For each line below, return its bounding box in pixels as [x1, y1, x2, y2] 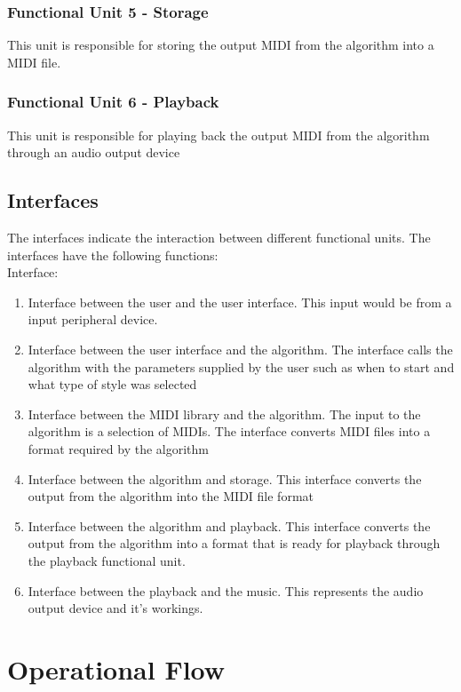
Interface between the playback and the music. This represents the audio [28, 581, 424, 600]
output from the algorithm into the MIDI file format [28, 487, 314, 505]
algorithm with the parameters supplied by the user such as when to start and [28, 357, 455, 376]
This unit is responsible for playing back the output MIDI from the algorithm [7, 125, 430, 144]
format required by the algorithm [28, 439, 209, 457]
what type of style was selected [28, 375, 197, 394]
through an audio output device [7, 143, 180, 162]
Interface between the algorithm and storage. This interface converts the [28, 469, 422, 488]
